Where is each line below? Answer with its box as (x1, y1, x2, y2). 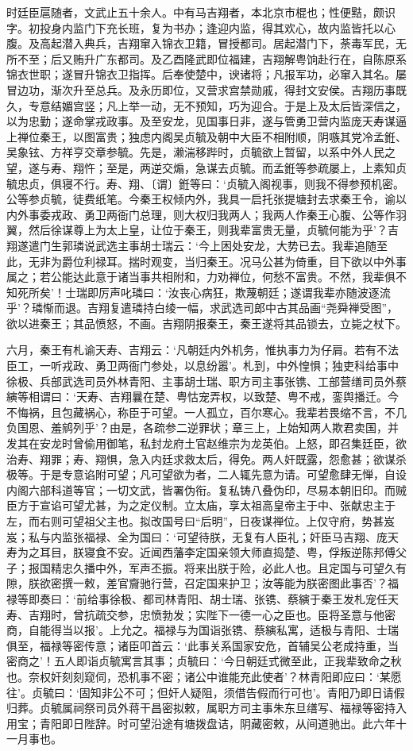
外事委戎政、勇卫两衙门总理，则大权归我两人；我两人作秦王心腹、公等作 (17, 206, 396, 222)
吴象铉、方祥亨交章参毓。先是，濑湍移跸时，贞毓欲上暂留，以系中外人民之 (6, 144, 396, 160)
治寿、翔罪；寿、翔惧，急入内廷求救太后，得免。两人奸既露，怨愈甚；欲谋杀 (6, 450, 407, 467)
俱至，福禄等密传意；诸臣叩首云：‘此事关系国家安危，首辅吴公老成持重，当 (6, 637, 399, 653)
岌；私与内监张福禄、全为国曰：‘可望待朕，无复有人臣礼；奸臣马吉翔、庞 (6, 528, 388, 545)
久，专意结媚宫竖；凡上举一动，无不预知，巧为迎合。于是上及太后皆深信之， (6, 97, 407, 114)
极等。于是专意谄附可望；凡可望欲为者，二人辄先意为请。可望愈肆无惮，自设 (6, 466, 407, 483)
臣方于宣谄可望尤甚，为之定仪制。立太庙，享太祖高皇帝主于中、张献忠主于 (6, 497, 396, 514)
